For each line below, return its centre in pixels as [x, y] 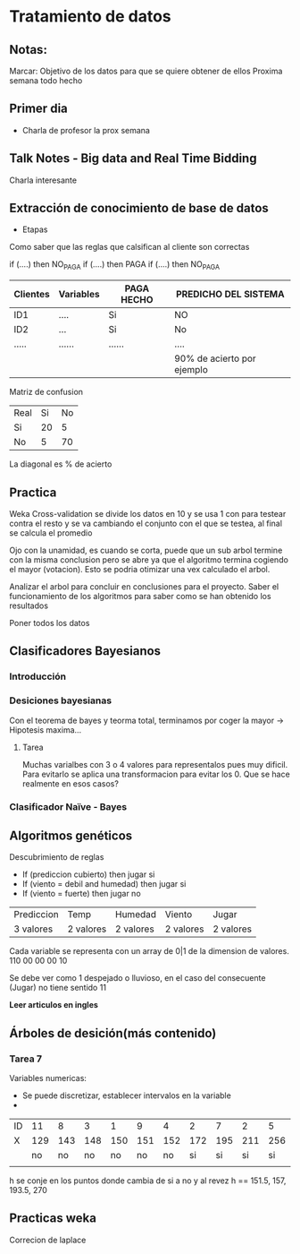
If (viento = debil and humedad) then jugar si [104, 884]
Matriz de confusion [46, 392]
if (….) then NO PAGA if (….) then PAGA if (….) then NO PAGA [115, 266]
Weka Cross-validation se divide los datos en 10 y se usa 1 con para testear [148, 514]
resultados [29, 606]
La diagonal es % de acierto [61, 464]
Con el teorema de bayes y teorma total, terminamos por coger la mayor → [146, 720]
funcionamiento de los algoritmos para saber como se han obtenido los [140, 597]
